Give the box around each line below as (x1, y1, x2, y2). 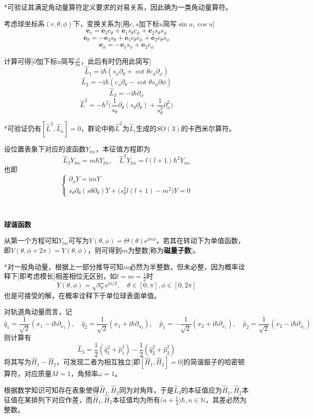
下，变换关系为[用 (73, 18, 130, 28)
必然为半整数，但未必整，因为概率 (129, 261, 239, 271)
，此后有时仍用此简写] (81, 56, 151, 66)
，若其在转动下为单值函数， (156, 235, 245, 246)
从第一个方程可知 (4, 235, 58, 246)
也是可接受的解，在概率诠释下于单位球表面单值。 (4, 290, 161, 300)
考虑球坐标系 (4, 18, 45, 28)
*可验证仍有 (4, 123, 41, 133)
